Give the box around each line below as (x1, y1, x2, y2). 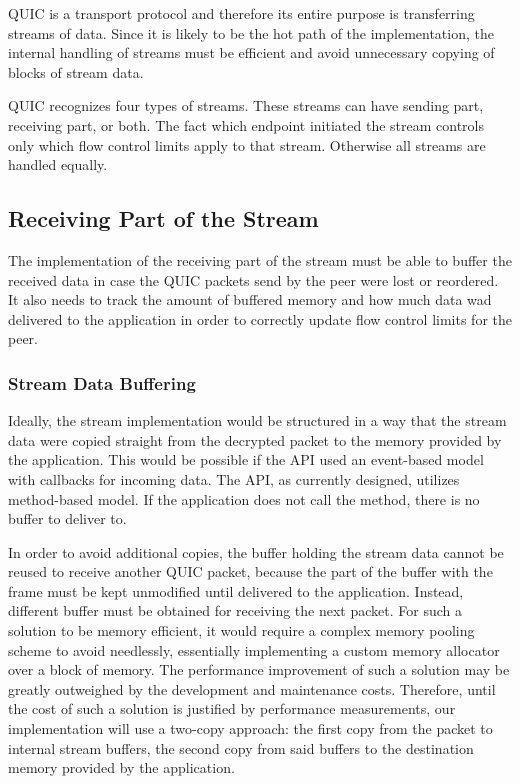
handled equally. (8, 154, 108, 175)
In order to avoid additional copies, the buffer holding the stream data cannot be (8, 541, 504, 562)
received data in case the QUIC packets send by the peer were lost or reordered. (8, 269, 499, 290)
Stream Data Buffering (8, 370, 196, 395)
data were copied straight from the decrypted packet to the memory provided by (8, 429, 502, 450)
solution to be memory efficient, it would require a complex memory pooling (8, 620, 475, 641)
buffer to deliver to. (8, 508, 127, 529)
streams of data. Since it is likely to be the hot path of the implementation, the (8, 22, 494, 43)
